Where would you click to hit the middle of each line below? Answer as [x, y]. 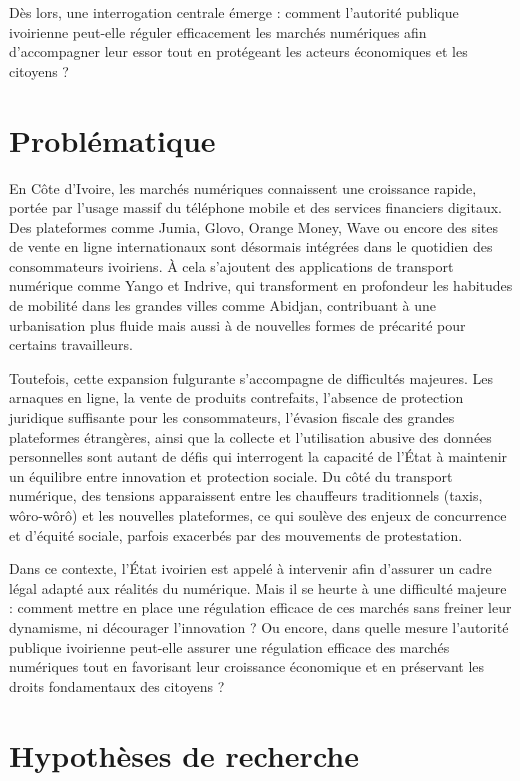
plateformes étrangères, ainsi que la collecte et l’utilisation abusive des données [250, 436]
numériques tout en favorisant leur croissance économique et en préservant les [247, 666]
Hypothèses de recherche [184, 754]
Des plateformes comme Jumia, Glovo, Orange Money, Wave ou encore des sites [253, 226]
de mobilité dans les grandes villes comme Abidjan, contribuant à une [222, 305]
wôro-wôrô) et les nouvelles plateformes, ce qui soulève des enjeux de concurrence [258, 515]
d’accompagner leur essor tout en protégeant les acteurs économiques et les [238, 51]
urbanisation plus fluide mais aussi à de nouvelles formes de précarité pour [237, 324]
